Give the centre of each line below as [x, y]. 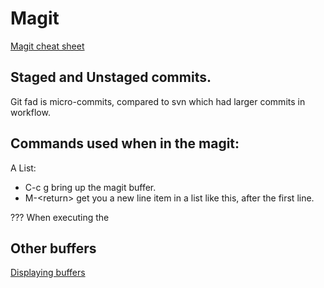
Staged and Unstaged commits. [111, 77]
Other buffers [53, 248]
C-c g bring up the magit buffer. [90, 187]
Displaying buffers [48, 273]
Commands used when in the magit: [125, 143]
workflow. [30, 112]
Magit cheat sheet [47, 46]
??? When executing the [60, 217]
